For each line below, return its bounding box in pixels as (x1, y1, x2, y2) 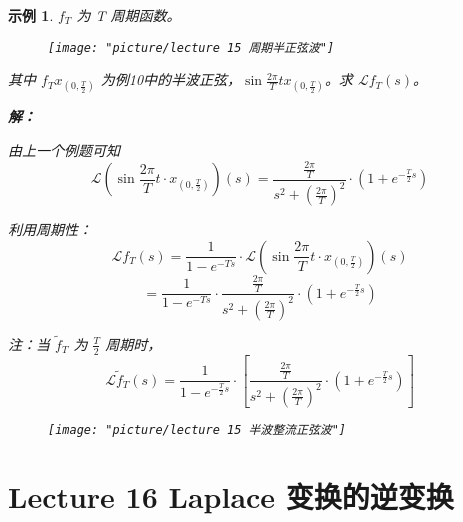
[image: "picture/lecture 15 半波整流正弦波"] (48, 422, 346, 437)
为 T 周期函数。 (76, 5, 181, 25)
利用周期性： (8, 219, 92, 240)
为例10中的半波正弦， (100, 69, 242, 90)
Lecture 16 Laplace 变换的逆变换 (8, 476, 454, 517)
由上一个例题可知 (8, 140, 120, 161)
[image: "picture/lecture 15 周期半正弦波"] (48, 40, 335, 55)
